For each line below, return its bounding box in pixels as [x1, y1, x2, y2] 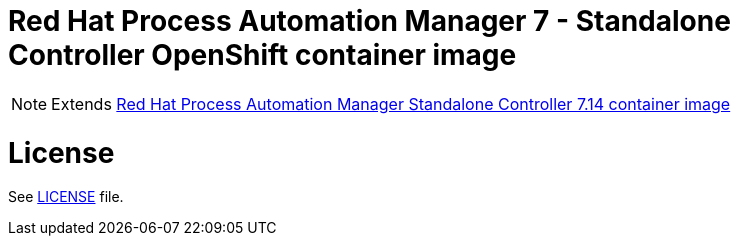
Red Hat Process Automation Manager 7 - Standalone [8, 4, 731, 38]
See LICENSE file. [8, 188, 124, 206]
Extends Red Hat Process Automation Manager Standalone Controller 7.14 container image [51, 93, 731, 114]
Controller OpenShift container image [8, 38, 517, 72]
